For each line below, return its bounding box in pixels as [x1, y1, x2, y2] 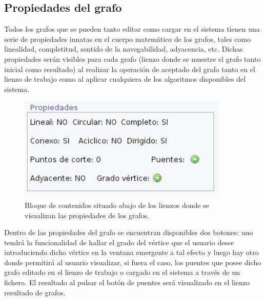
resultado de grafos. [4, 287, 66, 297]
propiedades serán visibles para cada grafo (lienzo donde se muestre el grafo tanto [4, 53, 261, 64]
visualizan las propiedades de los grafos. [25, 210, 150, 220]
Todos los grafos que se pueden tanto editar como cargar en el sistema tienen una [4, 24, 260, 34]
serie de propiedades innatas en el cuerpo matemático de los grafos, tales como [4, 33, 251, 44]
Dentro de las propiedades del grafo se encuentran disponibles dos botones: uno [4, 227, 253, 238]
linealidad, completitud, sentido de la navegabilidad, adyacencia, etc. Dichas [4, 43, 243, 54]
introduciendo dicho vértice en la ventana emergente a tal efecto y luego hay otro [4, 247, 259, 258]
